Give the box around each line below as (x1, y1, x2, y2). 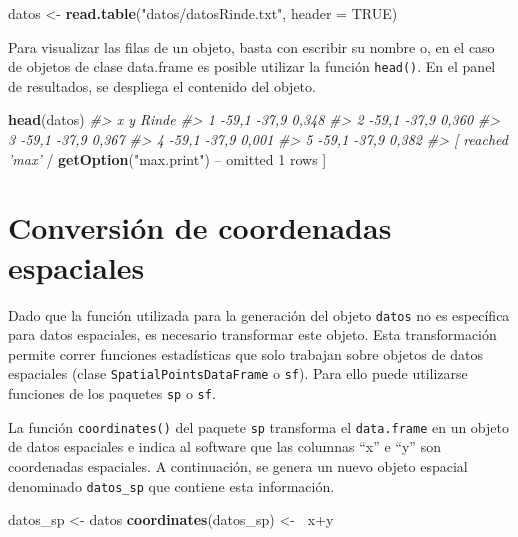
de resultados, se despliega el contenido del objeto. (8, 75, 316, 96)
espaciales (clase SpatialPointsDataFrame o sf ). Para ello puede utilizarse (8, 363, 468, 384)
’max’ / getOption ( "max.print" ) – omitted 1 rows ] (8, 148, 327, 169)
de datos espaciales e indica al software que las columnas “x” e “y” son (8, 436, 441, 457)
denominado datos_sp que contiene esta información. (8, 475, 335, 496)
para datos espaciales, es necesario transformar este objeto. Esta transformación (8, 324, 497, 345)
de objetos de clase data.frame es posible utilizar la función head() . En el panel (8, 56, 496, 77)
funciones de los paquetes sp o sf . (8, 383, 216, 404)
